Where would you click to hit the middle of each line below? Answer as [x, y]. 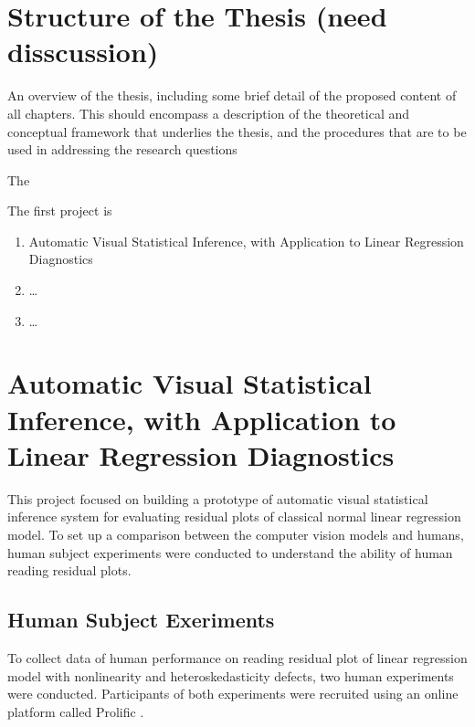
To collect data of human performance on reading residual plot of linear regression [237, 657]
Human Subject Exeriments [141, 620]
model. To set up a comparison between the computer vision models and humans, [236, 534]
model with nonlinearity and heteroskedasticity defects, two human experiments [231, 675]
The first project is [60, 211]
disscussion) [83, 52]
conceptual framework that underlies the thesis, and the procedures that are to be [237, 131]
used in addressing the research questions [122, 149]
